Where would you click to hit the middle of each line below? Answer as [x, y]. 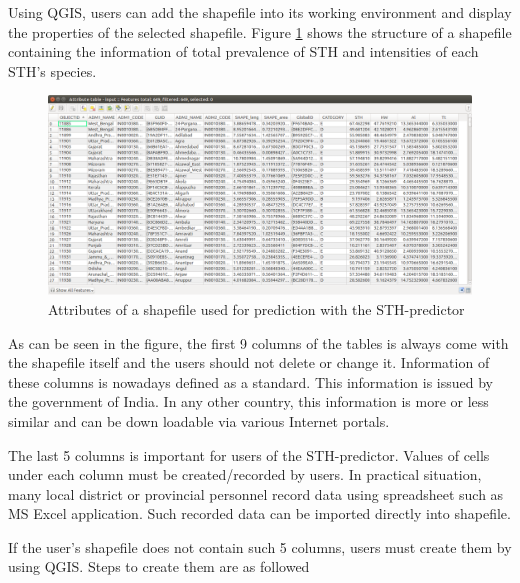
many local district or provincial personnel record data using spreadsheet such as [256, 493]
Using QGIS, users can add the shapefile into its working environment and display [260, 12]
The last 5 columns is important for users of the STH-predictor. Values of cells [249, 454]
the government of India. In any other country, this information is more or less [248, 401]
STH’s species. [52, 70]
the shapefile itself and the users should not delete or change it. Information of [249, 362]
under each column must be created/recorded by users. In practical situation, [245, 474]
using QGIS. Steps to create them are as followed [159, 566]
